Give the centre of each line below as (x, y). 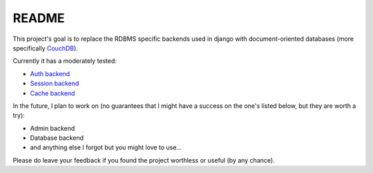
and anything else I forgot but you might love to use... (106, 147)
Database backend (57, 138)
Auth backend (50, 73)
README (39, 18)
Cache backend (52, 93)
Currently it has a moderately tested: (65, 61)
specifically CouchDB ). (46, 48)
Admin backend (52, 128)
